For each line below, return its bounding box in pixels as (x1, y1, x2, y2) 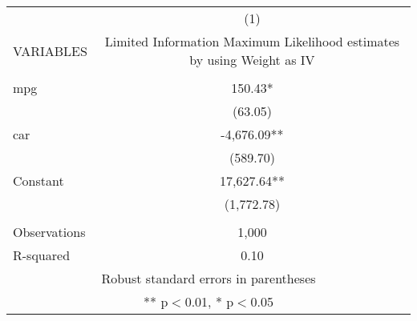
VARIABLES (13, 41, 87, 60)
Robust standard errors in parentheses (101, 269, 316, 287)
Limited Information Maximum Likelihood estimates (104, 32, 400, 50)
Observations (13, 223, 86, 241)
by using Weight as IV (189, 50, 315, 69)
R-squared (13, 246, 71, 264)
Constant (13, 171, 64, 190)
